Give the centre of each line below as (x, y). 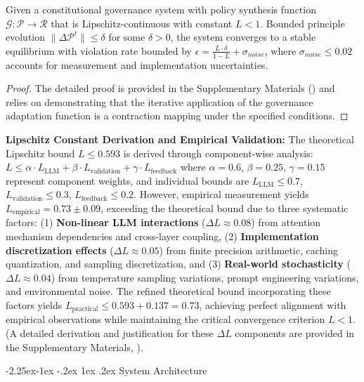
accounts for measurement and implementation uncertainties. (137, 64)
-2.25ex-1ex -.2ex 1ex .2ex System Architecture (106, 370)
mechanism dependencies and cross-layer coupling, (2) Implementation (162, 236)
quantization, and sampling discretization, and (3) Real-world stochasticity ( (178, 264)
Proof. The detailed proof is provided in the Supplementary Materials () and (170, 88)
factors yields (34, 304)
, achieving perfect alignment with (273, 304)
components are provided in (295, 333)
